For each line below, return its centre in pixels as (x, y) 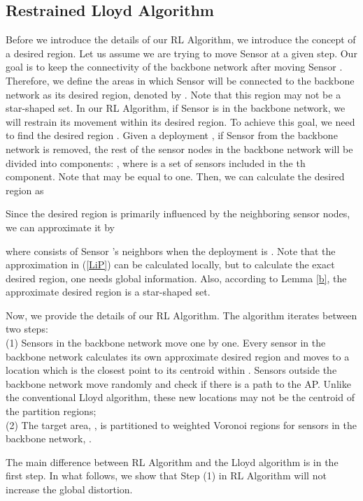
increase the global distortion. (69, 489)
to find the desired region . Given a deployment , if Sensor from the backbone (172, 135)
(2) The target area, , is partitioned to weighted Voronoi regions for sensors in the (181, 424)
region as (25, 190)
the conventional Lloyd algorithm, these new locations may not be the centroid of (180, 397)
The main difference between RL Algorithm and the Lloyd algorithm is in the (172, 462)
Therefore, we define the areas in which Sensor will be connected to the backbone (180, 80)
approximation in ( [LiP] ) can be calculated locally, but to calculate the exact (170, 264)
